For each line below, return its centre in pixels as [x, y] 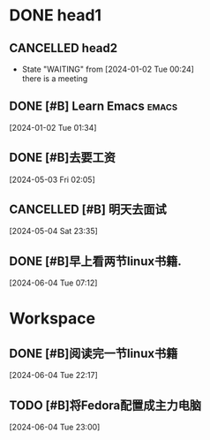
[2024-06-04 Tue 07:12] [53, 283]
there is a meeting [55, 79]
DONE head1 [56, 15]
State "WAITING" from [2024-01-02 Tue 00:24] [108, 69]
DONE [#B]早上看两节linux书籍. [96, 261]
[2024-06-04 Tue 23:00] [55, 427]
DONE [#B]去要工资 [63, 158]
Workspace [52, 319]
